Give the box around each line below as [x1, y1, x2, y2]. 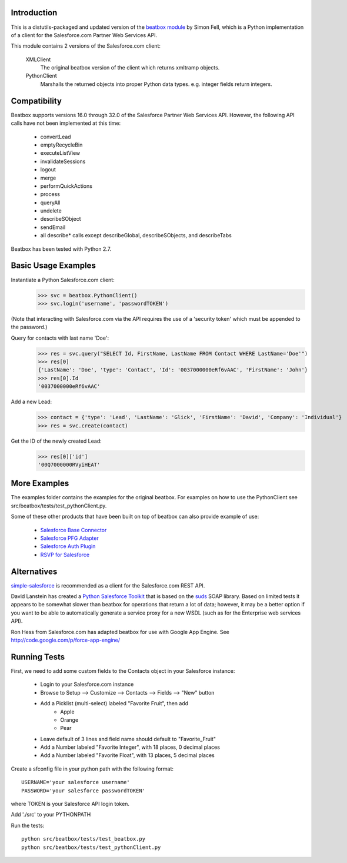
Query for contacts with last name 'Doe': [11, 334, 109, 341]
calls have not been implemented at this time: [11, 120, 121, 127]
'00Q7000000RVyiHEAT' [38, 461, 101, 468]
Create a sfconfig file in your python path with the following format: [11, 765, 174, 772]
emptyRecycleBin [40, 141, 83, 148]
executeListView [40, 150, 81, 157]
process [40, 191, 60, 198]
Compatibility [11, 96, 62, 106]
